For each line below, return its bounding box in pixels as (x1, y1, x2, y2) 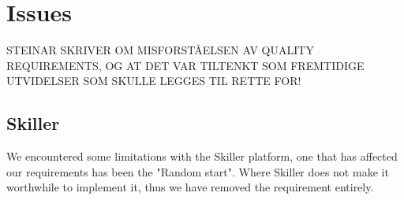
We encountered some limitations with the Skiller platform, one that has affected (6, 148, 398, 165)
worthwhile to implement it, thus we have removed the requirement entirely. (6, 179, 374, 195)
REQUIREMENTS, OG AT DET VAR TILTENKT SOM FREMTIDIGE (6, 57, 365, 73)
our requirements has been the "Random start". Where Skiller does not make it (6, 163, 389, 180)
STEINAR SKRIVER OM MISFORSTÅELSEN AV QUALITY (6, 42, 314, 58)
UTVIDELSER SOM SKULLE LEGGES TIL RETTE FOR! (6, 72, 301, 89)
